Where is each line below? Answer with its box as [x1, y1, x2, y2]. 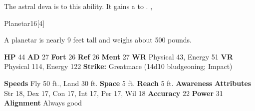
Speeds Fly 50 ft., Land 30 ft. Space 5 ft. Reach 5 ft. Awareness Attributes [4, 77, 252, 88]
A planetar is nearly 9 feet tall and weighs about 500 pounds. [4, 34, 192, 45]
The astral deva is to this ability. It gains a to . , [4, 1, 153, 11]
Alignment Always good [4, 97, 82, 108]
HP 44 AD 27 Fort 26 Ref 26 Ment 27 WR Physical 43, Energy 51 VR [4, 51, 233, 61]
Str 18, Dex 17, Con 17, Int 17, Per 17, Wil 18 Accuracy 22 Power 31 [4, 87, 223, 98]
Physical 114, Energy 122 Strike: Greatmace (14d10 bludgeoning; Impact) [4, 61, 233, 71]
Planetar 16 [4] [4, 17, 45, 28]
